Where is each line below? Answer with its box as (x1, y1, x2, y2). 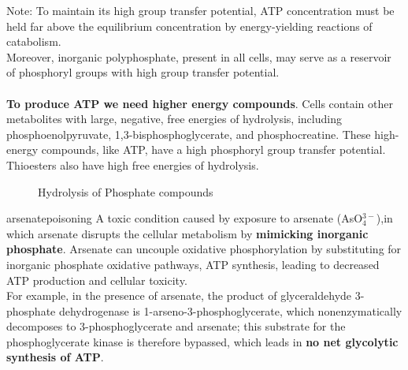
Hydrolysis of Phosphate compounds (38, 183, 213, 200)
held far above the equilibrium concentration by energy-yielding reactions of (6, 17, 373, 34)
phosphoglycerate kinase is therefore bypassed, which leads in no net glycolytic (6, 333, 399, 349)
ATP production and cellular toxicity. (6, 271, 187, 288)
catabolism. (6, 33, 61, 50)
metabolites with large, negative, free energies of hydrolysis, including (6, 110, 342, 127)
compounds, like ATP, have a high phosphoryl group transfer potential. (41, 141, 386, 158)
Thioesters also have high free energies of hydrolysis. (6, 156, 259, 173)
